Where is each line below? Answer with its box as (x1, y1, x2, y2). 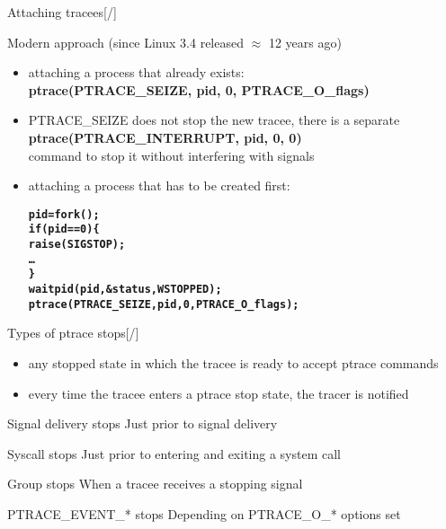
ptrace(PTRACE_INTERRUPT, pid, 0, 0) (28, 128, 302, 146)
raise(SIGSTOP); (28, 238, 126, 251)
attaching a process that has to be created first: (28, 176, 290, 195)
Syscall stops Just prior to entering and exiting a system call (7, 444, 341, 463)
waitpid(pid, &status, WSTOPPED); (28, 283, 222, 296)
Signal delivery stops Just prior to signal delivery (7, 414, 278, 433)
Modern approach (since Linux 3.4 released (7, 32, 244, 51)
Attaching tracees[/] (7, 3, 117, 21)
